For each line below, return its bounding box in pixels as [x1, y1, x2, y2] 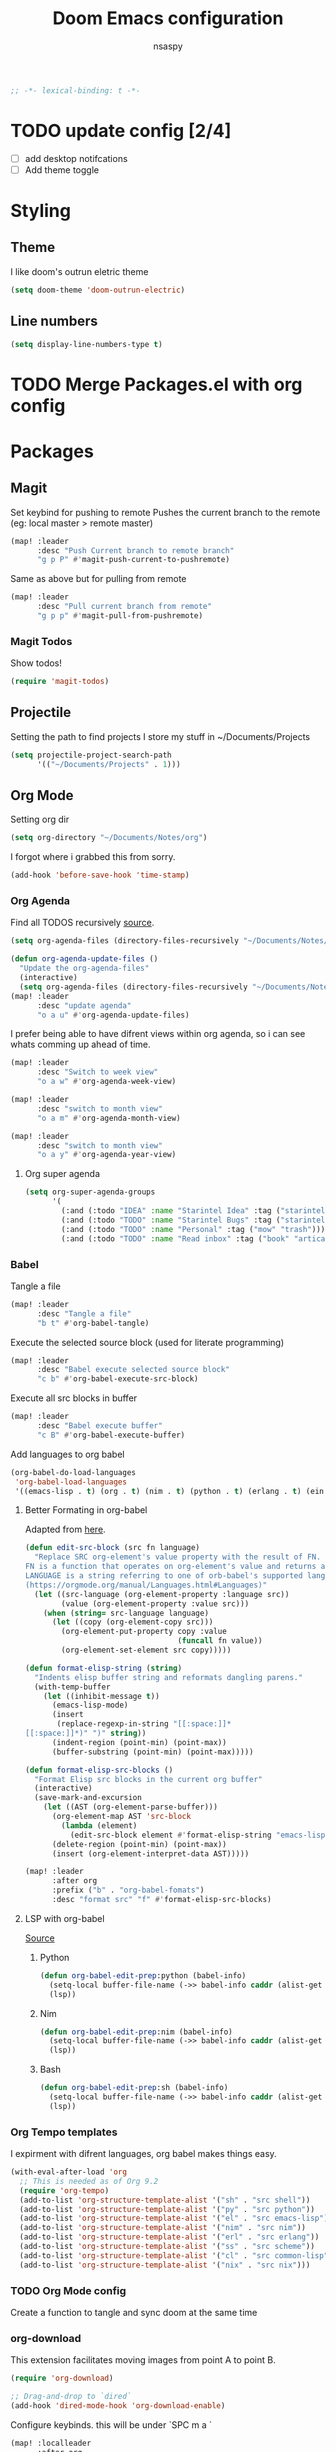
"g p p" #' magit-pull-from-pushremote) [36, 611, 203, 621]
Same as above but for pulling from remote [10, 573, 187, 585]
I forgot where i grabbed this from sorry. [10, 851, 176, 863]
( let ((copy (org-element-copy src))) [51, 1617, 214, 1627]
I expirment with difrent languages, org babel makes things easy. [10, 2148, 277, 2160]
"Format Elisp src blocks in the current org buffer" [34, 1774, 263, 1784]
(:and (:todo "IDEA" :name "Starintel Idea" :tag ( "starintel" [61, 1206, 330, 1216]
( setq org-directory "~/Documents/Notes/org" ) [10, 833, 208, 843]
